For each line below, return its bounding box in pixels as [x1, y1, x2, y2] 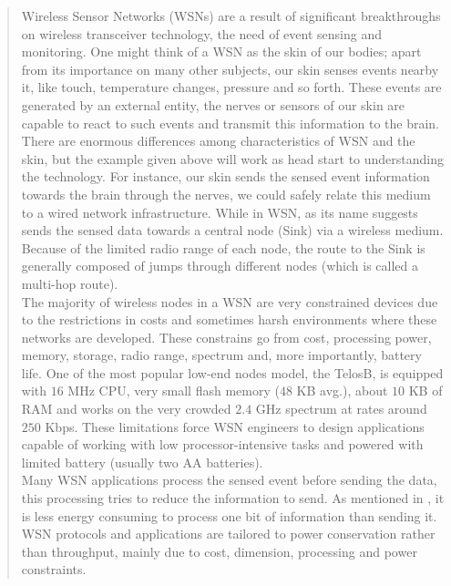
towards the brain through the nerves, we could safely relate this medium [21, 184, 431, 203]
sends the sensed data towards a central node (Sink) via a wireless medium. [21, 221, 444, 240]
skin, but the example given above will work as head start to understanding [21, 149, 445, 168]
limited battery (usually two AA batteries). [21, 452, 263, 471]
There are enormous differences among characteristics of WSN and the [21, 131, 415, 150]
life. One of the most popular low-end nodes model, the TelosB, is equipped [21, 363, 444, 382]
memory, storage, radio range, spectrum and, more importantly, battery [21, 345, 422, 365]
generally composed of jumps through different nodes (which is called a [21, 256, 418, 275]
